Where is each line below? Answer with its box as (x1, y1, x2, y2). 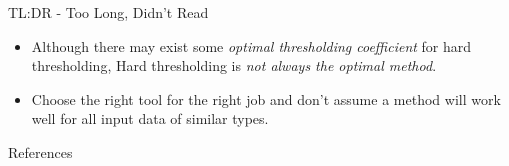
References (8, 141, 73, 162)
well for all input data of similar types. (31, 108, 269, 129)
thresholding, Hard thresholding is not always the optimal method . (31, 55, 437, 76)
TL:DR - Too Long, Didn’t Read (8, 2, 209, 22)
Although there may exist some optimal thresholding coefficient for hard (31, 35, 472, 56)
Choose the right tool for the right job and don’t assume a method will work (31, 88, 501, 109)
